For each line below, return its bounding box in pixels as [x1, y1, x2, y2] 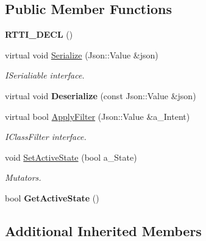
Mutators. [5, 171, 41, 184]
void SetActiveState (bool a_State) [5, 150, 137, 163]
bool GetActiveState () [5, 191, 99, 204]
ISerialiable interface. [5, 69, 85, 82]
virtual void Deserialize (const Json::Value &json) [5, 89, 196, 102]
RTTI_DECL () [5, 28, 73, 41]
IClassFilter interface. [5, 130, 87, 143]
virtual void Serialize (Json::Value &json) [5, 48, 158, 61]
